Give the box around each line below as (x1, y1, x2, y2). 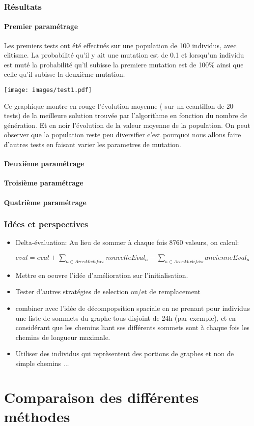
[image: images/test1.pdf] (4, 87, 92, 94)
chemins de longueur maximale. (15, 332, 111, 342)
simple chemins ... (15, 358, 69, 368)
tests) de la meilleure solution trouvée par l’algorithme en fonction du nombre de (4, 110, 248, 121)
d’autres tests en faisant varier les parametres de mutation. (4, 139, 181, 150)
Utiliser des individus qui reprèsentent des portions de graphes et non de (15, 348, 234, 359)
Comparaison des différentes (4, 387, 199, 407)
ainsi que (217, 59, 244, 69)
